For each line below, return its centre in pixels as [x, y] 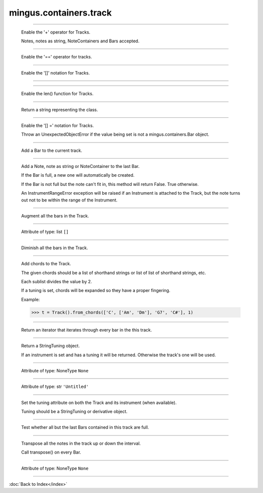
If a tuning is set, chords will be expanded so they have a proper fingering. [96, 291]
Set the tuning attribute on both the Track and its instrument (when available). [99, 402]
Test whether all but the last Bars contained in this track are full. [85, 427]
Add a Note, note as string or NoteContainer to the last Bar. [80, 166]
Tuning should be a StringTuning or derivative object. [74, 412]
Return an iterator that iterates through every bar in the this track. [86, 330]
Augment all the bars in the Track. [55, 216]
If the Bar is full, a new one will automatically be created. [78, 175]
